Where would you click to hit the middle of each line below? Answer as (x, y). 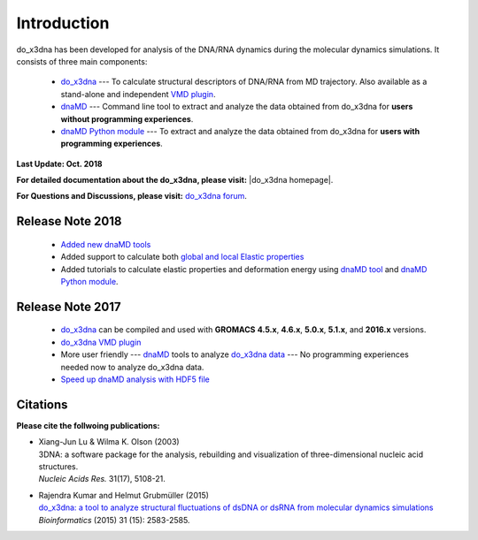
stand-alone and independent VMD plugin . (138, 94)
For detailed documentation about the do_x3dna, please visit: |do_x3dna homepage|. (175, 180)
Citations (42, 404)
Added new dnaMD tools (106, 244)
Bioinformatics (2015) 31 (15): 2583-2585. (114, 520)
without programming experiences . (127, 118)
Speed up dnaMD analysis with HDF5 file (135, 379)
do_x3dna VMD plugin (101, 342)
